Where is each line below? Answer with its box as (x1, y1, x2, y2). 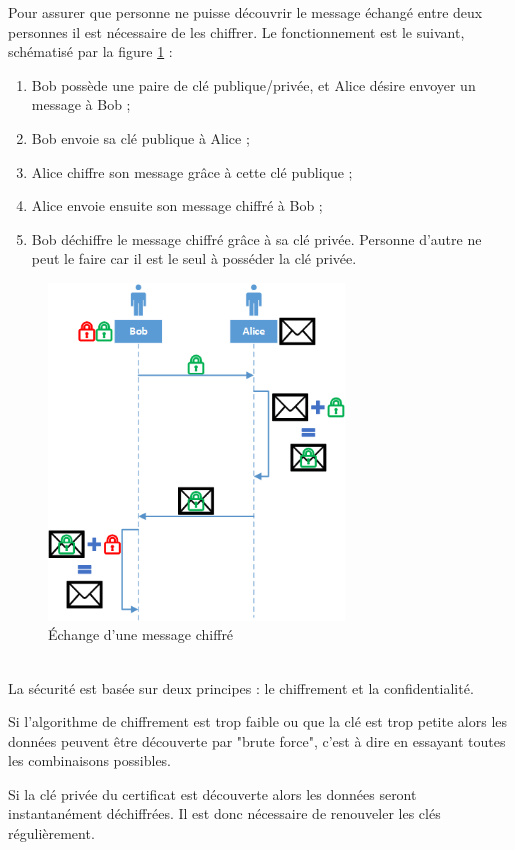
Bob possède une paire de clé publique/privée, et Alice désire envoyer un (31, 74, 476, 95)
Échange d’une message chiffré (48, 624, 234, 645)
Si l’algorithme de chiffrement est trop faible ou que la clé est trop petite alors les (8, 711, 508, 732)
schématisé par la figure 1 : (8, 41, 173, 62)
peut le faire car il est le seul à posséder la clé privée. (31, 248, 357, 269)
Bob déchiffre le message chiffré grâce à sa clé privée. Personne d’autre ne (31, 228, 482, 249)
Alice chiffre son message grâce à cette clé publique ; (31, 161, 353, 182)
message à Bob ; (31, 94, 131, 115)
